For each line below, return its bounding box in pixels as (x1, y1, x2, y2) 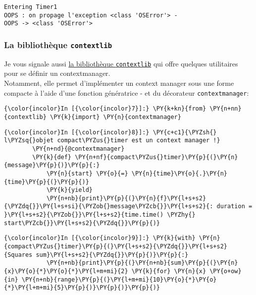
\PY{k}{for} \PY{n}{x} (131, 268, 206, 275)
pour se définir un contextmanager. (4, 68, 110, 78)
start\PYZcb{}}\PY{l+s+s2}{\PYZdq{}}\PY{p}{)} (4, 219, 160, 227)
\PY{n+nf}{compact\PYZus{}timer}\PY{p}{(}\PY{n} (75, 153, 238, 161)
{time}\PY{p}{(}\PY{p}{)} (4, 178, 89, 185)
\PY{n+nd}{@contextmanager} (32, 145, 125, 152)
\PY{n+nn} (209, 105, 242, 113)
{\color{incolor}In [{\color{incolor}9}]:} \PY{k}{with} (4, 235, 196, 242)
